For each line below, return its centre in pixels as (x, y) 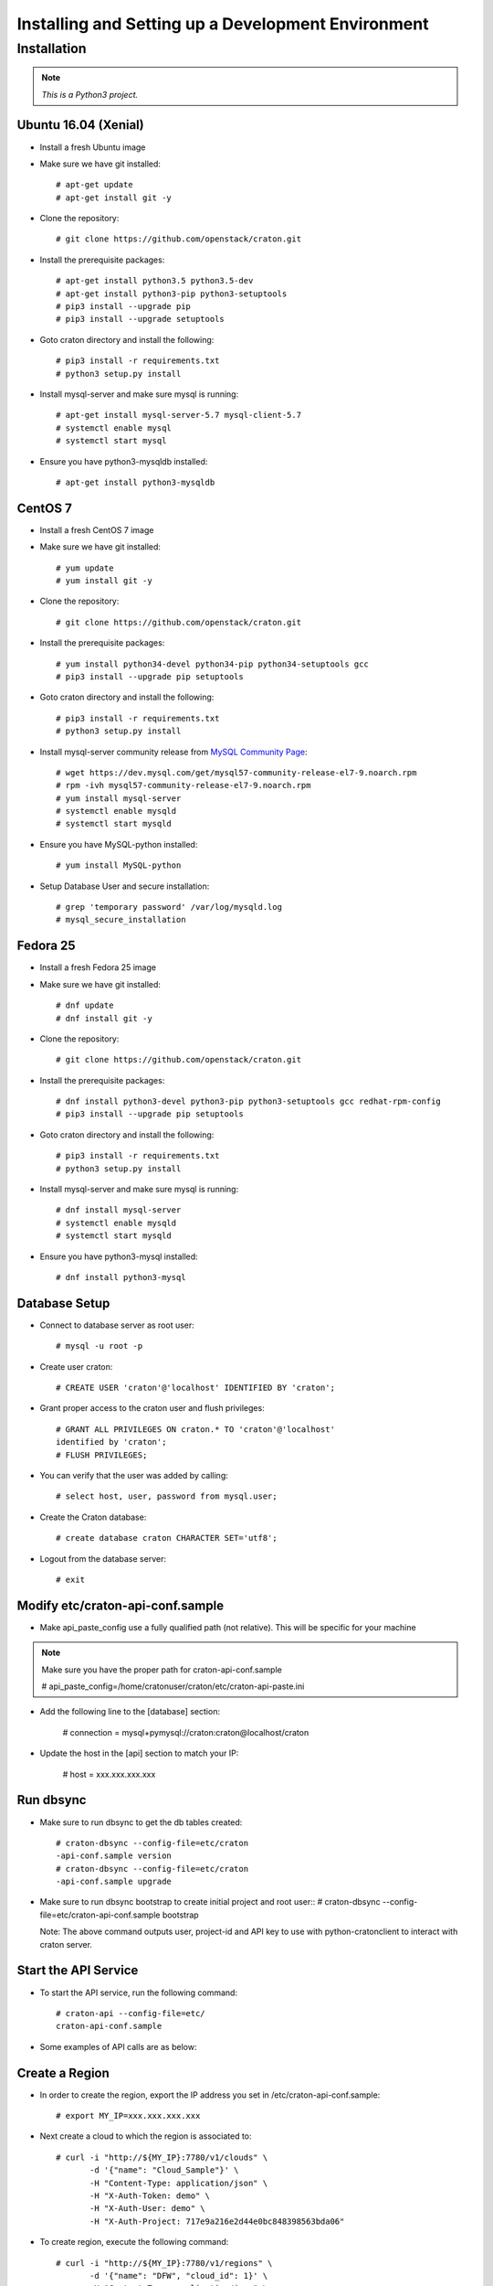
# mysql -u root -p (100, 1346)
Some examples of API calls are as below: (118, 2046)
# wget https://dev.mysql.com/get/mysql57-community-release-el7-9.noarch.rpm (236, 772)
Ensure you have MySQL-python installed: (119, 844)
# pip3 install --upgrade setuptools (141, 319)
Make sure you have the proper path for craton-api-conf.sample (162, 1670)
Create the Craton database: (93, 1517)
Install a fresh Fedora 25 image (98, 967)
